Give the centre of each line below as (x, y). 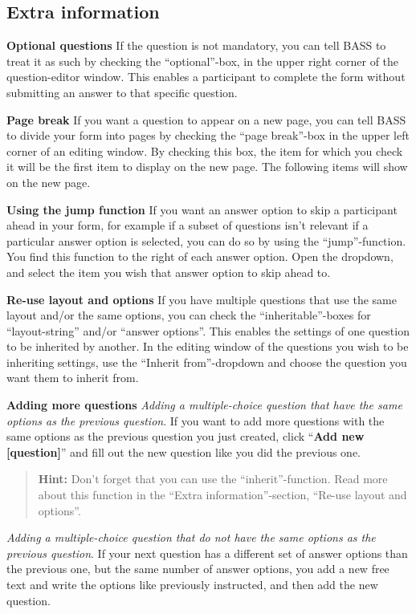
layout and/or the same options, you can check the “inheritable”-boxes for (189, 315)
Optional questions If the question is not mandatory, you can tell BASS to (196, 45)
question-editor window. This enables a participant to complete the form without (206, 77)
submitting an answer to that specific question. (122, 92)
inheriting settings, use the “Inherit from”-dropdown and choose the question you (207, 362)
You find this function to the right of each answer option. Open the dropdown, (200, 256)
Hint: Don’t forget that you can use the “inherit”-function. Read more (213, 479)
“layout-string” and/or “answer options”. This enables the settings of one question (208, 330)
